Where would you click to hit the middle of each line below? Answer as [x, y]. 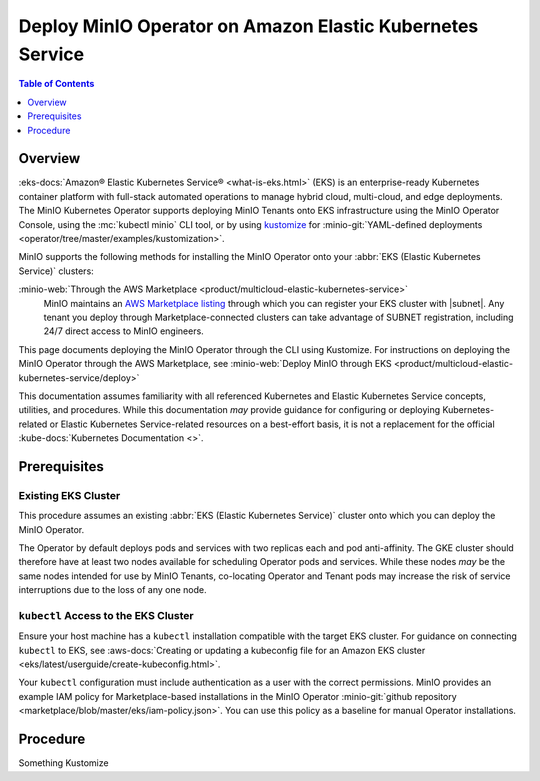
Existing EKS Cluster [69, 495]
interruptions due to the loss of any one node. [112, 590]
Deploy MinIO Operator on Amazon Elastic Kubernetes [248, 26]
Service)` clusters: [56, 271]
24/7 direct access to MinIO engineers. [123, 331]
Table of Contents [56, 84]
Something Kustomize [63, 763]
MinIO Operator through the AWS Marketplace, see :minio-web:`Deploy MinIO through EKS [205, 364]
